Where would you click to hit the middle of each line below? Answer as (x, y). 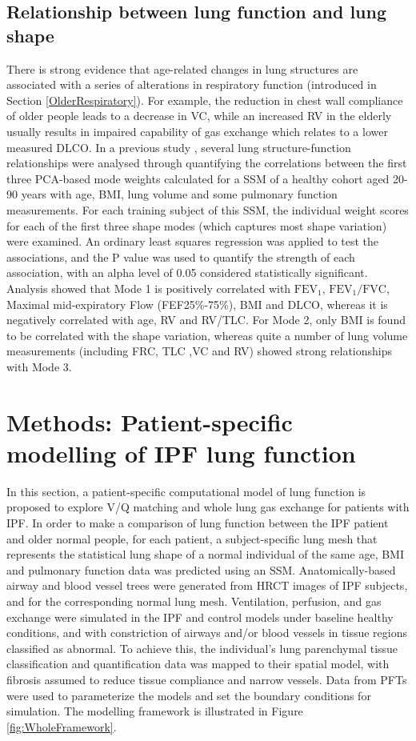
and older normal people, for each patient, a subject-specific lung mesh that (192, 538)
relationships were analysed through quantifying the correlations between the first (207, 163)
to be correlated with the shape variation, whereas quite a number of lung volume (207, 335)
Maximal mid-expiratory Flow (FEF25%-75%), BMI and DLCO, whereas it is (197, 304)
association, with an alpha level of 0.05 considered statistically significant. (187, 272)
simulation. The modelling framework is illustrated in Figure (155, 711)
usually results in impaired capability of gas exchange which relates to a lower (197, 131)
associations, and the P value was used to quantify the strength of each (181, 256)
